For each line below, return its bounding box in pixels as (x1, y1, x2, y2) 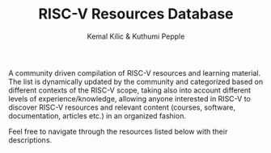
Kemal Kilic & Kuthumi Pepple (87, 31, 185, 41)
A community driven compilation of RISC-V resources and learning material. (8, 68, 261, 77)
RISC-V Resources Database (38, 5, 234, 23)
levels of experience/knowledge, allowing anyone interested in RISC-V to (8, 93, 251, 103)
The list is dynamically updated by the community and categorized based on (8, 76, 264, 86)
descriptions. (8, 134, 53, 145)
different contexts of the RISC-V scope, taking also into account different (8, 85, 252, 95)
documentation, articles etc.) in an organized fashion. (8, 110, 186, 121)
